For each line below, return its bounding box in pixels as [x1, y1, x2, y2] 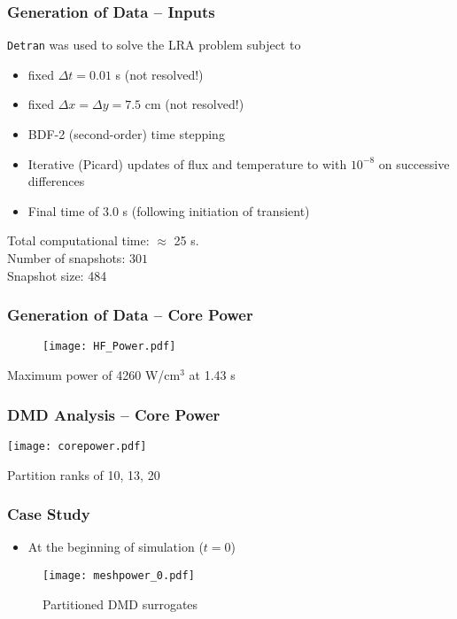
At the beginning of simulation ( [27, 538, 204, 556]
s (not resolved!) [115, 65, 204, 83]
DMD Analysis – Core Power [7, 403, 221, 425]
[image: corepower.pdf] [7, 439, 147, 453]
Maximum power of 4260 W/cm [7, 366, 181, 384]
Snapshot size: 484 [7, 266, 107, 284]
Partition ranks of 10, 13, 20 [7, 465, 160, 484]
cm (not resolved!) [144, 95, 244, 113]
